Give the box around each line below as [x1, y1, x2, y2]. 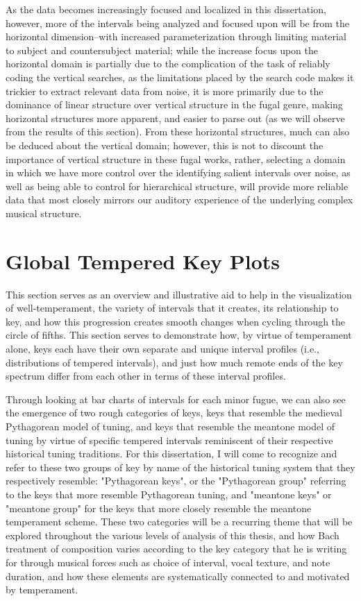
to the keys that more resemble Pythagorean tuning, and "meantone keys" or [6, 486, 332, 501]
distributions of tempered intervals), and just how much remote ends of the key [6, 355, 343, 369]
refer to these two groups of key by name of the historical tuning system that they [6, 459, 355, 474]
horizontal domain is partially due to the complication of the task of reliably [6, 56, 330, 71]
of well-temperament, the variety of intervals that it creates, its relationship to [6, 300, 339, 315]
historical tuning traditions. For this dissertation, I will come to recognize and [6, 446, 337, 461]
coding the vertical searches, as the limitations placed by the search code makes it [6, 69, 354, 84]
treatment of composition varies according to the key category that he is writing [6, 541, 347, 556]
